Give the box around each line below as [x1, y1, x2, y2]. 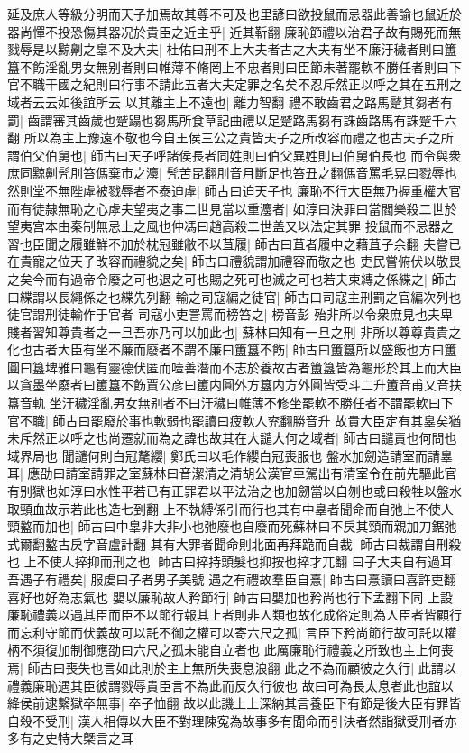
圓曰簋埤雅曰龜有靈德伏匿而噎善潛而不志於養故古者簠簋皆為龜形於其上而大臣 [7, 357, 462, 376]
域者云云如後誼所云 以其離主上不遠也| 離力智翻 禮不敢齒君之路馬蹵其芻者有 [7, 92, 453, 111]
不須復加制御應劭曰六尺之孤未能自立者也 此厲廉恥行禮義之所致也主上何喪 [19, 640, 454, 659]
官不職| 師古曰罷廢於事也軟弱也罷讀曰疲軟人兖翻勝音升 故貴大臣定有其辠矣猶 [7, 410, 462, 429]
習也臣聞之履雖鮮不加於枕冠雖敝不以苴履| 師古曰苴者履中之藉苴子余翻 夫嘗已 [7, 234, 462, 253]
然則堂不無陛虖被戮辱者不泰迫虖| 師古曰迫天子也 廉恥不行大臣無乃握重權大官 [7, 180, 462, 199]
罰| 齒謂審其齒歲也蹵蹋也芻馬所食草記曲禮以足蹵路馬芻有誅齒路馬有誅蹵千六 [7, 110, 457, 129]
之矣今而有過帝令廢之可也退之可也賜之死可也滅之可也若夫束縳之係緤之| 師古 [7, 269, 457, 288]
